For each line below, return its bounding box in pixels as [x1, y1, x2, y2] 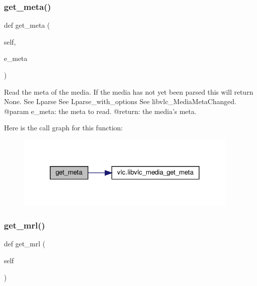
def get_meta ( [4, 20, 50, 30]
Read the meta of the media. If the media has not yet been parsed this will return [4, 86, 254, 97]
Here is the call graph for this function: [4, 122, 123, 133]
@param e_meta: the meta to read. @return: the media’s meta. [4, 106, 196, 116]
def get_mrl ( [4, 238, 46, 249]
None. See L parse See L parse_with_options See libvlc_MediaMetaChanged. [4, 96, 237, 107]
